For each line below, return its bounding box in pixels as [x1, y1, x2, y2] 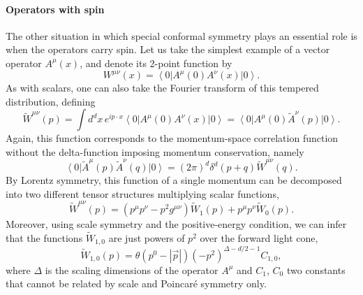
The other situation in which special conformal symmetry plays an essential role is [6, 28, 357, 43]
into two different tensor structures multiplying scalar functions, [6, 186, 279, 201]
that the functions [6, 230, 83, 245]
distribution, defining [6, 94, 96, 108]
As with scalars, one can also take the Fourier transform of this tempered [6, 80, 319, 95]
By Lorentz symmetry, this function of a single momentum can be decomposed [6, 173, 342, 187]
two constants [286, 262, 346, 277]
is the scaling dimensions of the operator [45, 262, 218, 277]
